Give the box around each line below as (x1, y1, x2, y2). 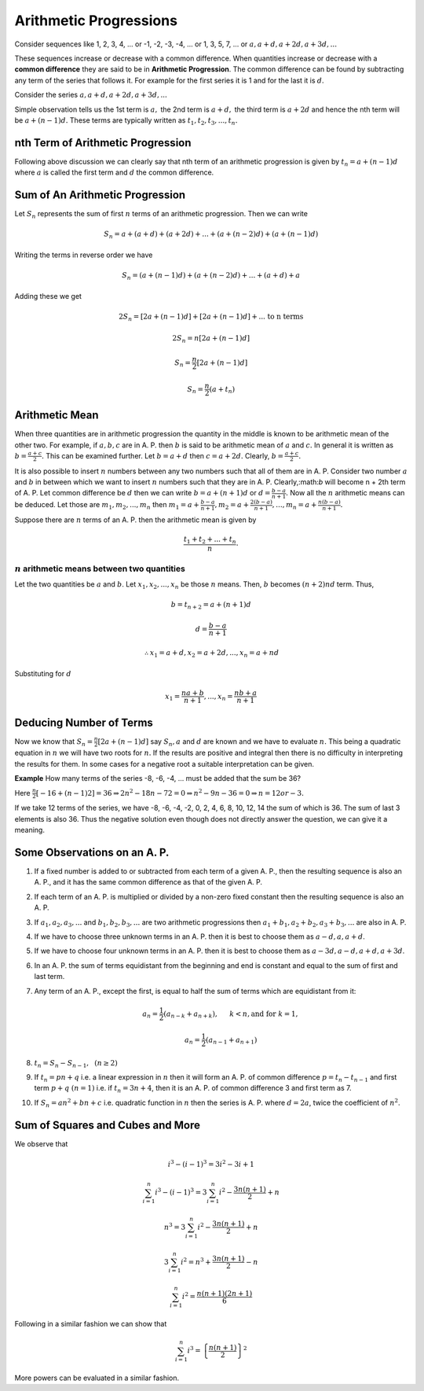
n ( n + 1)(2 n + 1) (196, 1289, 253, 1297)
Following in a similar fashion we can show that (14, 1319, 167, 1329)
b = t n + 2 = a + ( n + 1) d (170, 600, 251, 611)
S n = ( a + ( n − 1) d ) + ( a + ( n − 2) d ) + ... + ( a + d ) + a (122, 271, 301, 282)
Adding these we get (14, 291, 82, 300)
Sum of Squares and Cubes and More (14, 1118, 200, 1132)
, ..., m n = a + (272, 500, 317, 511)
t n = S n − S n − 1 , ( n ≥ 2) (34, 1058, 118, 1069)
